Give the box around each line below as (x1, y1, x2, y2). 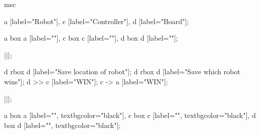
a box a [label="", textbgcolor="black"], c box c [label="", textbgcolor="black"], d (4, 110, 256, 120)
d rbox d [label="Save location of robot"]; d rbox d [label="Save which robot (4, 66, 240, 77)
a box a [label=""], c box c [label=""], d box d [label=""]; (4, 33, 178, 43)
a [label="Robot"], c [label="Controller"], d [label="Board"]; (4, 16, 189, 26)
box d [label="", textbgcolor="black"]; (4, 119, 121, 130)
